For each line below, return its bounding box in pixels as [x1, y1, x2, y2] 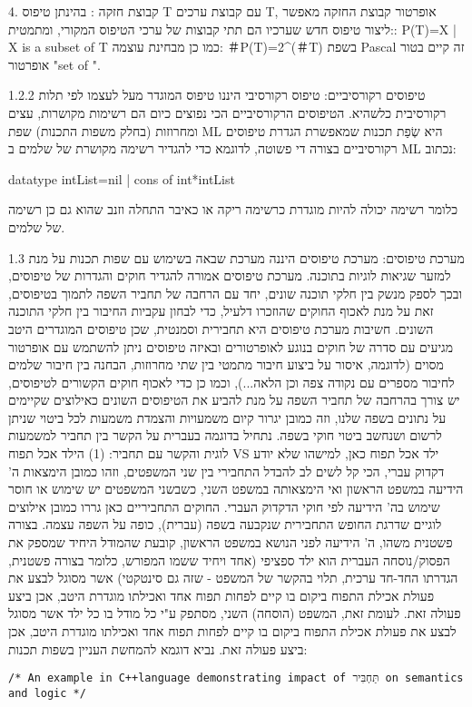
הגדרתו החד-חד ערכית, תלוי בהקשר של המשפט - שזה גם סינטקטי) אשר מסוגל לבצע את [8, 568, 458, 587]
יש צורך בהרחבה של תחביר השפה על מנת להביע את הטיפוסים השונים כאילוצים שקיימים [8, 390, 460, 409]
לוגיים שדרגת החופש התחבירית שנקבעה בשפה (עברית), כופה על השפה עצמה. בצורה [8, 515, 442, 534]
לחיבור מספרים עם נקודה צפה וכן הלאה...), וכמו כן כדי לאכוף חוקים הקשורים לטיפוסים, [8, 372, 455, 391]
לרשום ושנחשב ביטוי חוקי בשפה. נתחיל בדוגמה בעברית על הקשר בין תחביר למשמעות [8, 426, 442, 445]
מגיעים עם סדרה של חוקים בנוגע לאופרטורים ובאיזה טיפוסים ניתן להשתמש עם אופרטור [8, 337, 454, 356]
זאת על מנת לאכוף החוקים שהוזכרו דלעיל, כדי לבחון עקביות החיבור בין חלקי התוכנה [8, 301, 434, 320]
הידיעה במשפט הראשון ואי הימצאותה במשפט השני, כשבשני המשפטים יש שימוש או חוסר [8, 479, 464, 498]
